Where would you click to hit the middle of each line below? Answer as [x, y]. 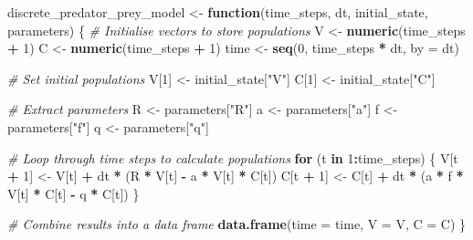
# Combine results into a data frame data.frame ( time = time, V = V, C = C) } [236, 224]
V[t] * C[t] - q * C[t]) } [74, 193]
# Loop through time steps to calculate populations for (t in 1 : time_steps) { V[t [233, 157]
